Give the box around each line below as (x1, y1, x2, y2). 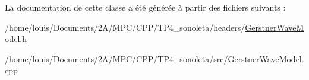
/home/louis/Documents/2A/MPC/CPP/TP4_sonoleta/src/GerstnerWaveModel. (5, 52, 304, 65)
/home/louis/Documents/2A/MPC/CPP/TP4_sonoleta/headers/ (5, 21, 245, 33)
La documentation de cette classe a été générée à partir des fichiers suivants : (5, 1, 286, 13)
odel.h (5, 33, 27, 45)
